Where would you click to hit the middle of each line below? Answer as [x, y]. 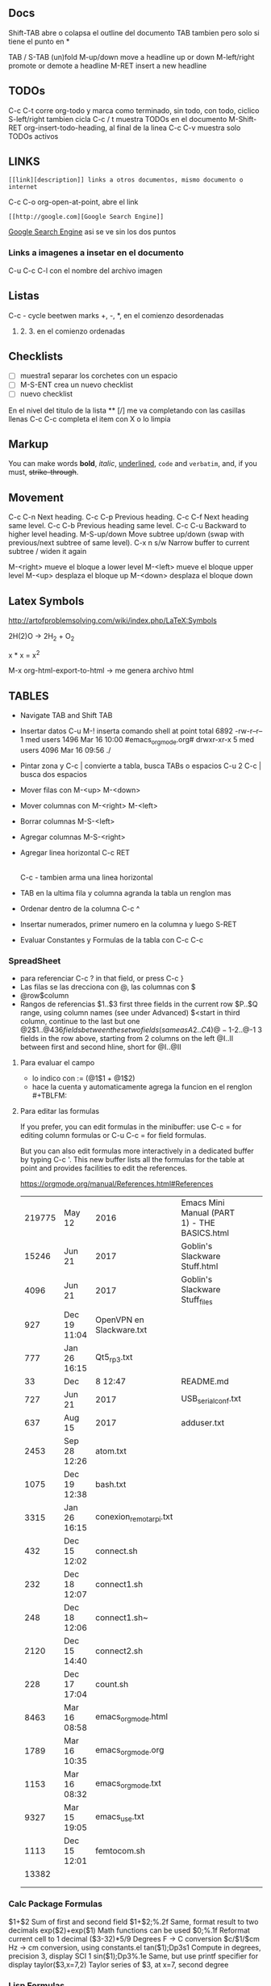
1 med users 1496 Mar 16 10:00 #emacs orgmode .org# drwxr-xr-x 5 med [137, 741]
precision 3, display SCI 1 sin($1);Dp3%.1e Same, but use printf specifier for [133, 1956]
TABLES [29, 696]
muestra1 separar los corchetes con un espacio [99, 376]
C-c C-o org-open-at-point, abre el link [73, 202]
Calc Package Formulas [56, 1904]
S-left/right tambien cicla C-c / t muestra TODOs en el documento [118, 119]
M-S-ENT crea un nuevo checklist [77, 385]
